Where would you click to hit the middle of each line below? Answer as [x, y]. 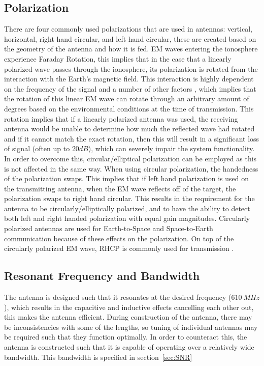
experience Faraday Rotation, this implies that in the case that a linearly [118, 58]
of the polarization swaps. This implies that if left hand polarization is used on [127, 178]
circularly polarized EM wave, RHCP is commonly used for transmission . [119, 248]
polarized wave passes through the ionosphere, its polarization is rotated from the [131, 68]
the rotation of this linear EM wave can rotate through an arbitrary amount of [127, 98]
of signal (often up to [37, 148]
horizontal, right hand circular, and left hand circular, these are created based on [130, 38]
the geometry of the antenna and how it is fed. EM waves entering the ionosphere [131, 49]
